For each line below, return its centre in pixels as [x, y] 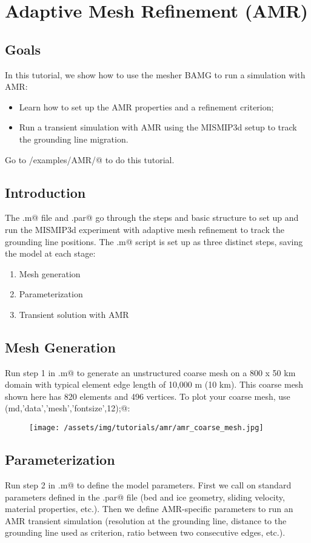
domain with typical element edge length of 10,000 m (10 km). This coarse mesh [154, 384]
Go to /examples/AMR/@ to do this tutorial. [90, 159]
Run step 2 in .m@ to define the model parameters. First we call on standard [148, 484]
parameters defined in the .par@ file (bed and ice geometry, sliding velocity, [145, 497]
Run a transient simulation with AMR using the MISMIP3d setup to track [158, 127]
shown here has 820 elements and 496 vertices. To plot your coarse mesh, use [148, 396]
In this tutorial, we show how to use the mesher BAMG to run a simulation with [155, 74]
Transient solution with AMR [74, 314]
